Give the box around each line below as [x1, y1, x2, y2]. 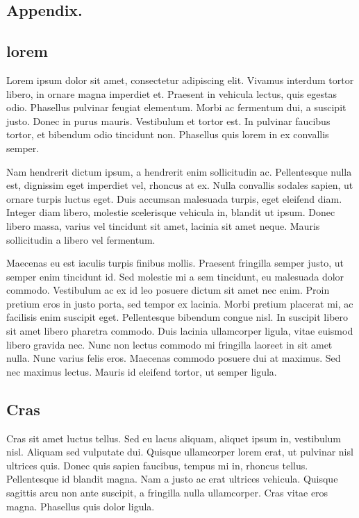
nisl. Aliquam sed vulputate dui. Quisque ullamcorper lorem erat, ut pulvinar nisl [6, 444, 353, 459]
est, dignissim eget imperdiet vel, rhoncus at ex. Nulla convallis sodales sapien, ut [6, 178, 353, 192]
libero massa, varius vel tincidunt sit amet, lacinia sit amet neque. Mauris [6, 218, 320, 233]
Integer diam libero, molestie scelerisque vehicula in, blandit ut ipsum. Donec [6, 205, 335, 219]
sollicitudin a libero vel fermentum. [6, 232, 156, 247]
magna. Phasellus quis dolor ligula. [6, 499, 155, 513]
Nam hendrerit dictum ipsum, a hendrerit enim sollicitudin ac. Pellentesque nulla [6, 164, 352, 178]
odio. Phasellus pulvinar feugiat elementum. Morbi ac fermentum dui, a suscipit [6, 100, 347, 115]
